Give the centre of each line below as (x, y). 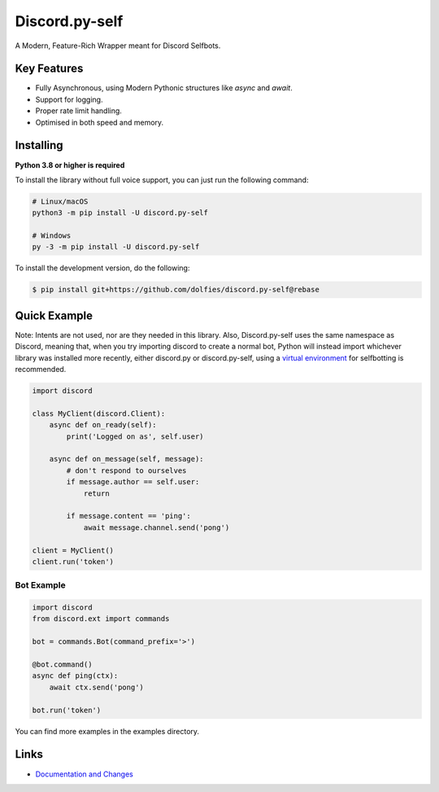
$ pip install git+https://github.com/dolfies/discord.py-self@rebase (176, 290)
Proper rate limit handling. (78, 111)
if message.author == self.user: (133, 482)
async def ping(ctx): (75, 676)
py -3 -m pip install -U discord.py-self (116, 247)
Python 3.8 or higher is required (70, 165)
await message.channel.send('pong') (156, 527)
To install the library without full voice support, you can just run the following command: (162, 180)
